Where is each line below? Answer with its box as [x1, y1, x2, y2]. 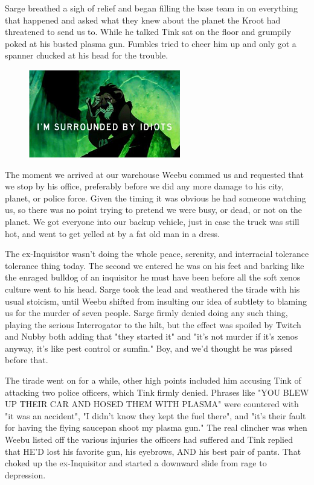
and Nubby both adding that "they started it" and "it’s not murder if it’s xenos [5, 330, 298, 343]
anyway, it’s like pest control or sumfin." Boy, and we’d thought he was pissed [5, 341, 293, 354]
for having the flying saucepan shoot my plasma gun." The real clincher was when [5, 421, 307, 434]
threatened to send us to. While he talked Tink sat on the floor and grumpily [5, 25, 292, 38]
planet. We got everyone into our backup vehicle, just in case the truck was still [5, 215, 300, 227]
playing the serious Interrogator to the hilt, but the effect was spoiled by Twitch [5, 318, 301, 331]
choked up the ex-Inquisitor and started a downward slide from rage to [5, 457, 267, 469]
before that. [5, 353, 48, 366]
